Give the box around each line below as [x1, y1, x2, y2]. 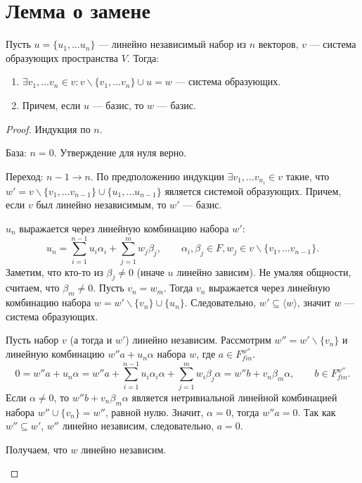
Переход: [6, 168, 44, 183]
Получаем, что [6, 441, 67, 456]
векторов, [258, 37, 299, 51]
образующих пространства [6, 50, 118, 65]
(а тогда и [70, 332, 112, 347]
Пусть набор [6, 332, 59, 347]
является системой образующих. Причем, [164, 183, 342, 198]
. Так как [297, 404, 336, 419]
